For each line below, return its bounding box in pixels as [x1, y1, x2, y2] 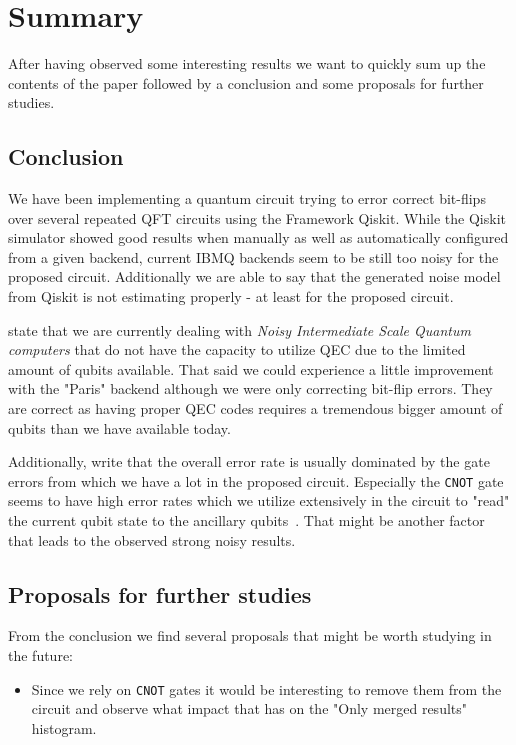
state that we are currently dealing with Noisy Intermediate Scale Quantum [8, 319, 471, 340]
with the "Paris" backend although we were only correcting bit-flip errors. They [8, 378, 493, 399]
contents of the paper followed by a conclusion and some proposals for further [8, 72, 484, 93]
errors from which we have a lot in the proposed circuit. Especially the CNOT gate [8, 470, 504, 491]
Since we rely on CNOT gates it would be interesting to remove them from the [31, 678, 502, 699]
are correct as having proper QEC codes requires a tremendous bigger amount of [8, 398, 503, 419]
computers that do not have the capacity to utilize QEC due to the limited [8, 339, 466, 360]
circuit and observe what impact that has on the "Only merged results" [31, 698, 467, 719]
